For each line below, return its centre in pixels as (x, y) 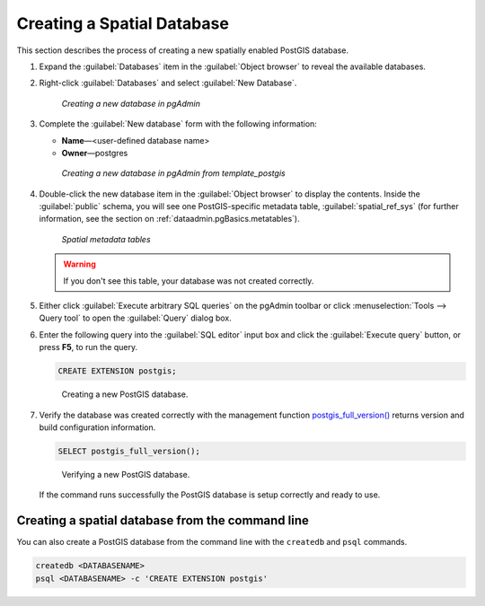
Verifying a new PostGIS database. (126, 474)
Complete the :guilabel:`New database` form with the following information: (178, 124)
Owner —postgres (95, 153)
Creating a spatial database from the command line (163, 521)
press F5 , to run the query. (88, 347)
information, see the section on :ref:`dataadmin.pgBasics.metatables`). (169, 219)
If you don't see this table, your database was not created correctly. (189, 281)
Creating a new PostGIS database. (125, 394)
